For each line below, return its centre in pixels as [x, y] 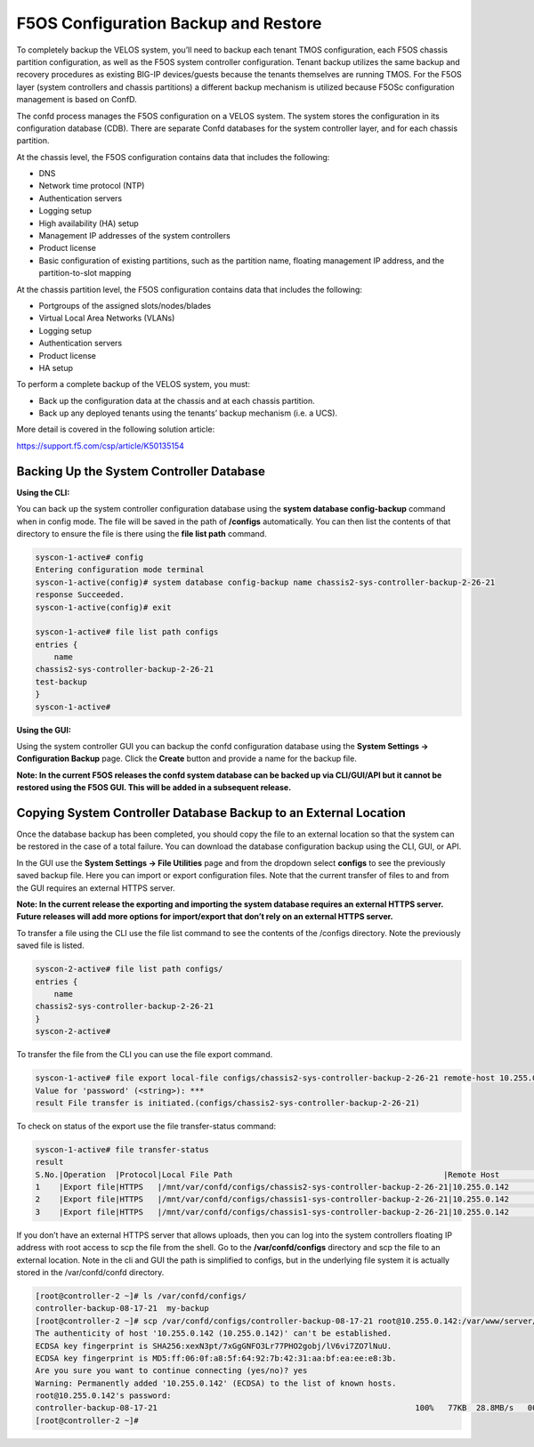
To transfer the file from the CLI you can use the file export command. [145, 1055]
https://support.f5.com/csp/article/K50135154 [100, 446]
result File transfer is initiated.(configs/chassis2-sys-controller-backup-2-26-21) [227, 1103]
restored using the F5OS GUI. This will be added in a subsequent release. [154, 788]
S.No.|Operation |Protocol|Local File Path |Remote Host [267, 1174]
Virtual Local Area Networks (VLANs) [107, 318]
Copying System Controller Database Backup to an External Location [211, 813]
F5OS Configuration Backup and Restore [169, 23]
